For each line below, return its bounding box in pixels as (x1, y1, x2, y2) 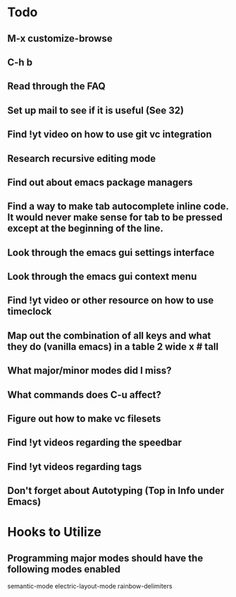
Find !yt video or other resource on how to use (7, 295, 214, 307)
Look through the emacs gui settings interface (7, 247, 215, 259)
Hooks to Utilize (7, 524, 102, 540)
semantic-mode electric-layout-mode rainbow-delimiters (7, 582, 173, 591)
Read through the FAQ (7, 81, 106, 93)
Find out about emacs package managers (7, 176, 193, 188)
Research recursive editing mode (7, 153, 156, 165)
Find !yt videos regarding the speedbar (7, 437, 182, 449)
